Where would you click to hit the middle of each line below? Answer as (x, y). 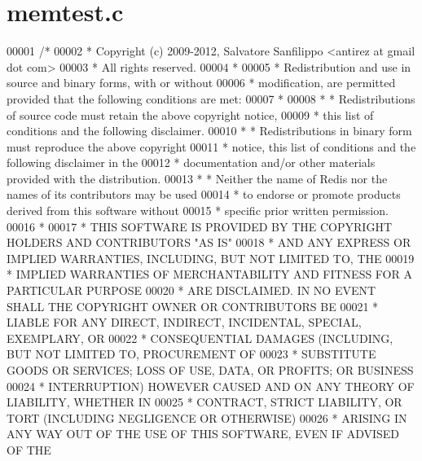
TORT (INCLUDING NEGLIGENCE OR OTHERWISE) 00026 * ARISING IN (207, 417)
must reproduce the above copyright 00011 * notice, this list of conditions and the (211, 146)
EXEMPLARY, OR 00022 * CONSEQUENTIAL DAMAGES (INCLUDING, (200, 338)
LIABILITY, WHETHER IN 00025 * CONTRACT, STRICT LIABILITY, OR (204, 402)
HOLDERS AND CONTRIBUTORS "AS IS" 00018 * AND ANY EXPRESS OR (209, 242)
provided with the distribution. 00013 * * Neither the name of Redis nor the (197, 178)
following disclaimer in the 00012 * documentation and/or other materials (191, 162)
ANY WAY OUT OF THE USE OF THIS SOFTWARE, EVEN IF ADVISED (203, 434)
